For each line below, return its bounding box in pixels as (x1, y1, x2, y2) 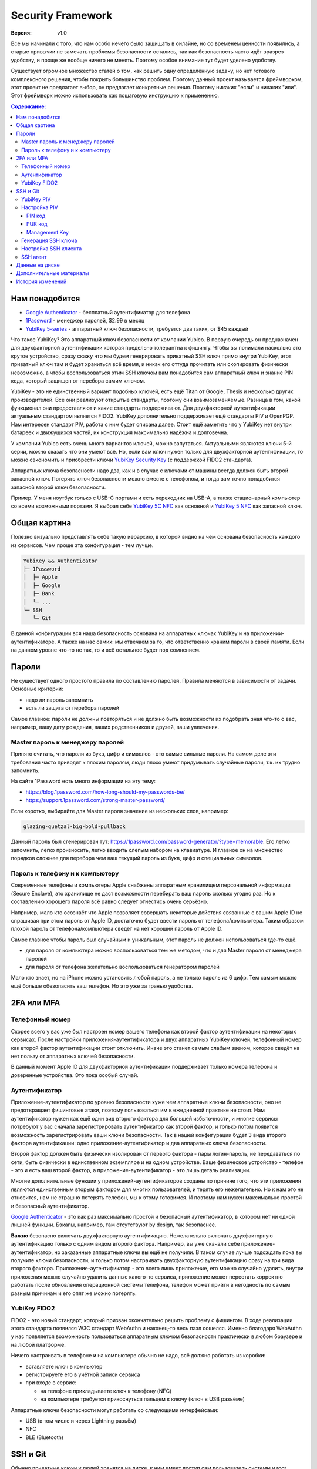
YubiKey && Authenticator (23, 557, 98, 564)
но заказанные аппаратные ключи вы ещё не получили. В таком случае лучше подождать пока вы (54, 1249, 303, 1256)
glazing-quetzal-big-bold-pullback (23, 823, 126, 830)
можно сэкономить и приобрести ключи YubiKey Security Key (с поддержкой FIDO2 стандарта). (11, 456, 252, 464)
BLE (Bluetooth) (25, 1434, 64, 1441)
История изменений (16, 278, 67, 285)
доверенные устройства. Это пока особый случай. (11, 1071, 139, 1078)
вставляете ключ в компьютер (25, 1363, 103, 1370)
